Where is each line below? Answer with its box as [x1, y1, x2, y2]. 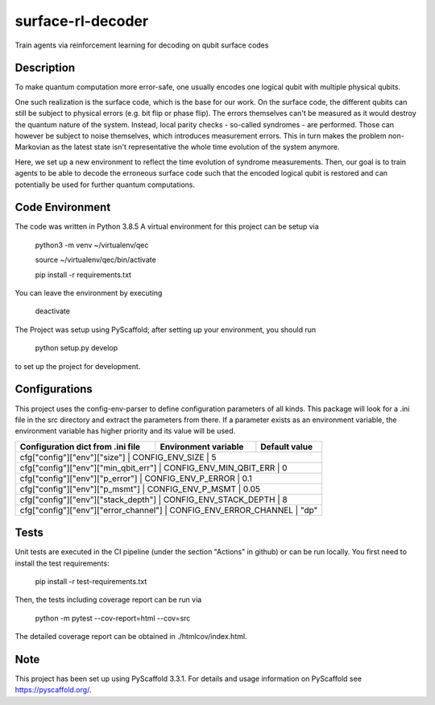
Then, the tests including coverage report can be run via [14, 595, 202, 604]
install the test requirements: [14, 558, 110, 568]
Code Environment [14, 201, 111, 214]
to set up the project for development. [14, 361, 141, 371]
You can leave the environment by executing [14, 288, 163, 298]
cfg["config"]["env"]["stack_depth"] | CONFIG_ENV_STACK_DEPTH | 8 [19, 494, 288, 505]
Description [14, 61, 76, 75]
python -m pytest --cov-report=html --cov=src [35, 613, 191, 623]
